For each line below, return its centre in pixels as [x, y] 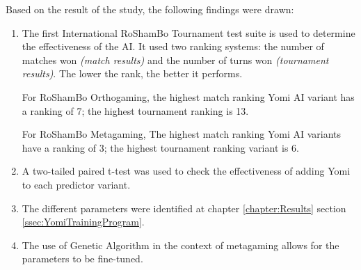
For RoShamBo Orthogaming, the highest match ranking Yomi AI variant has [188, 96]
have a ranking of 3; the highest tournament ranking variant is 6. [160, 147]
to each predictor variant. [76, 184]
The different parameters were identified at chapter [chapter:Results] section [184, 208]
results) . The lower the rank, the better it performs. [132, 73]
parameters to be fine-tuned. [82, 259]
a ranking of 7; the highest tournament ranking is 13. [135, 110]
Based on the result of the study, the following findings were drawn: [150, 9]
